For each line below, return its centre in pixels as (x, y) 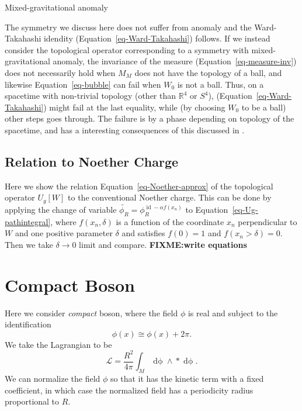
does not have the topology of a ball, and (208, 72)
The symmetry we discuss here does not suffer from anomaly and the (128, 27)
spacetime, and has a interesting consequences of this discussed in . (125, 129)
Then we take (29, 244)
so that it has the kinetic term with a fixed (187, 379)
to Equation (207, 209)
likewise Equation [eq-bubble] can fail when (83, 84)
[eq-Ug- (245, 209)
